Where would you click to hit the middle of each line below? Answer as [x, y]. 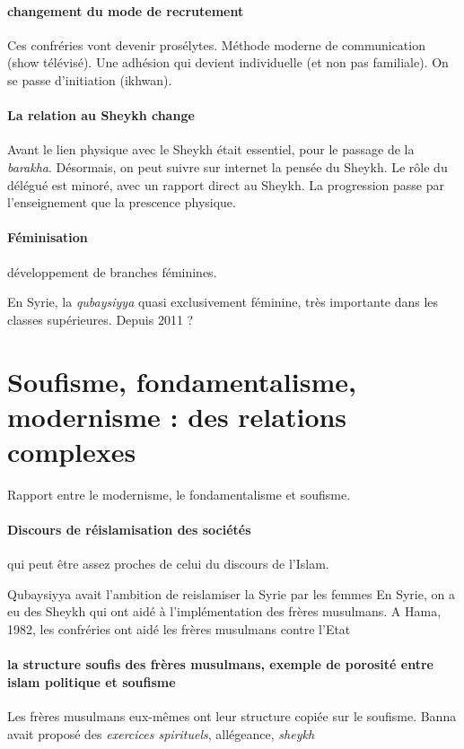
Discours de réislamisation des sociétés [129, 530]
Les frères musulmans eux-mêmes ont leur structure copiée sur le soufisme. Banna [232, 715]
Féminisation [48, 237]
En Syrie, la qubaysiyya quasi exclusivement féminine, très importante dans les [223, 302]
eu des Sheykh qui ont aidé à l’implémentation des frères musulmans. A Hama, [224, 611]
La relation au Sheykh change [101, 115]
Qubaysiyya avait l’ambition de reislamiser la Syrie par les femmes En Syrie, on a [231, 593]
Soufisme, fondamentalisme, [182, 381]
